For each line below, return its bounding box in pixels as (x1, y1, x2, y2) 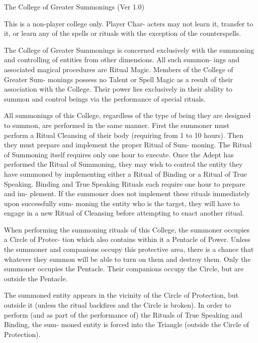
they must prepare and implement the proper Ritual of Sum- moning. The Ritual (4, 139, 252, 150)
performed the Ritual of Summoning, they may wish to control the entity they (4, 159, 243, 169)
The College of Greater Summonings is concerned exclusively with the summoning (4, 44, 255, 55)
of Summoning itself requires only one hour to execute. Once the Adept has (4, 149, 234, 159)
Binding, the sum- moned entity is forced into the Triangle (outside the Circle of (4, 319, 249, 330)
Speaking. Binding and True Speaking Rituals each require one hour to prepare (4, 178, 246, 189)
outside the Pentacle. (4, 273, 68, 283)
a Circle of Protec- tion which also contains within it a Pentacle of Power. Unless (4, 234, 251, 244)
